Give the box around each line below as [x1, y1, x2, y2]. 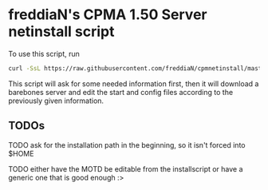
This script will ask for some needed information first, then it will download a [8, 78, 259, 89]
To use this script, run [8, 49, 80, 58]
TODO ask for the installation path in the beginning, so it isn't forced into [8, 140, 246, 149]
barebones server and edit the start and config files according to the [8, 87, 234, 97]
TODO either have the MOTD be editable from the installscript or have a [8, 164, 243, 173]
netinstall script [8, 22, 115, 41]
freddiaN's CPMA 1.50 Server [8, 6, 207, 24]
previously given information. [8, 96, 104, 105]
